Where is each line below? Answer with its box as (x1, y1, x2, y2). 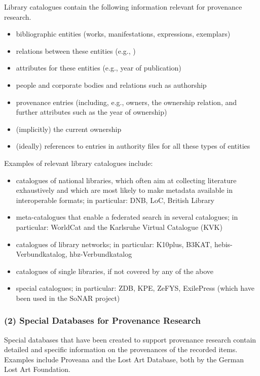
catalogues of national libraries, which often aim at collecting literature (16, 175, 237, 185)
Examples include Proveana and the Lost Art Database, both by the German (4, 354, 244, 364)
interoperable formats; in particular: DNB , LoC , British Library (16, 194, 214, 205)
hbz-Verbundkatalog (69, 249, 132, 259)
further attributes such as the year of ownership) (16, 107, 167, 117)
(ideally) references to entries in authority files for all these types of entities (16, 141, 250, 151)
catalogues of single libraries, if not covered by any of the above (16, 265, 214, 276)
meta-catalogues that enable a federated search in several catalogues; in (16, 212, 238, 222)
